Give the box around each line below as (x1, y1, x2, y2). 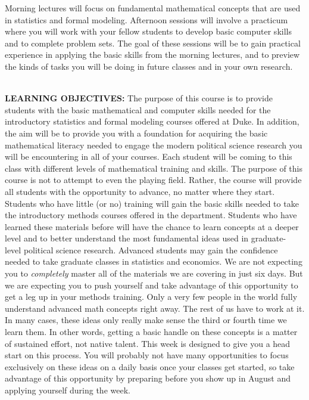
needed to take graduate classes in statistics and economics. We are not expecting (5, 255, 302, 268)
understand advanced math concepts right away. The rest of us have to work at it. (5, 302, 305, 314)
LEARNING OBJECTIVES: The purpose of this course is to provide (5, 92, 273, 104)
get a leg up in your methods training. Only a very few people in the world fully (5, 290, 298, 303)
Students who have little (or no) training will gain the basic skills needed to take (5, 197, 299, 209)
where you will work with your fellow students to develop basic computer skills (5, 25, 292, 38)
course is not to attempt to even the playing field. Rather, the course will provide (5, 173, 302, 186)
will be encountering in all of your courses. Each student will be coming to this (5, 150, 292, 163)
